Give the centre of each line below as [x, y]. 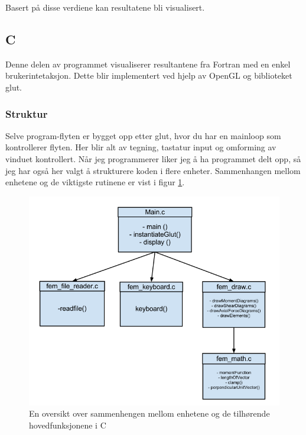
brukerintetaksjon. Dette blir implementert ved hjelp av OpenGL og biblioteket [149, 75]
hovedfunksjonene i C [68, 425]
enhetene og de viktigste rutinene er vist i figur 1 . [95, 182]
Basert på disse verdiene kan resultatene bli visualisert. [105, 7]
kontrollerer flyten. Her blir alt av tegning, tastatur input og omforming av [141, 147]
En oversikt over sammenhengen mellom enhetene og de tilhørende [149, 413]
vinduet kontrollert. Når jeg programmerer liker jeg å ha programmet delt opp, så [153, 158]
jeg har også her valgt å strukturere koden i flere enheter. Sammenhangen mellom [153, 170]
